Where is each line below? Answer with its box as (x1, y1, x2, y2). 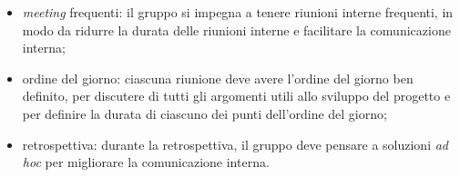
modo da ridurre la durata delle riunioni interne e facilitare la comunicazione (22, 20, 451, 39)
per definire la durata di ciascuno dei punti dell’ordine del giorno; (22, 103, 387, 123)
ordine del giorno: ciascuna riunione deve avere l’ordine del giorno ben (22, 68, 414, 87)
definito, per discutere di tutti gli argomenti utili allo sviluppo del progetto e (22, 86, 451, 105)
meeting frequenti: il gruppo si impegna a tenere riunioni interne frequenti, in (22, 3, 454, 21)
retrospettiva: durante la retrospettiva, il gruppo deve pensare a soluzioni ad (22, 134, 448, 153)
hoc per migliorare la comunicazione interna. (22, 152, 270, 172)
